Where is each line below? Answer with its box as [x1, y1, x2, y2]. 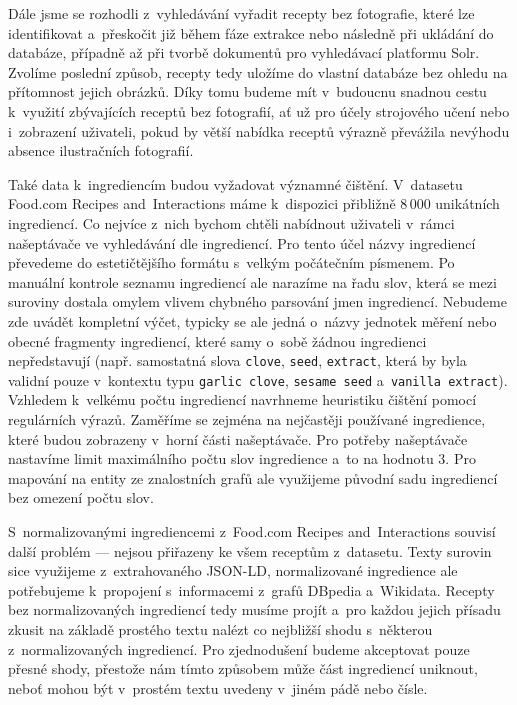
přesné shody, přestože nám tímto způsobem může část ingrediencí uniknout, [8, 658, 478, 679]
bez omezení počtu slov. [8, 487, 154, 508]
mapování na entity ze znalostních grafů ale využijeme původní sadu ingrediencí [8, 467, 498, 488]
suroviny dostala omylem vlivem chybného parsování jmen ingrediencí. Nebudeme [8, 291, 507, 312]
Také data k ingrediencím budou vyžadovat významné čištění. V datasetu [8, 173, 463, 194]
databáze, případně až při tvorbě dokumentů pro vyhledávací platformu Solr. [8, 42, 480, 63]
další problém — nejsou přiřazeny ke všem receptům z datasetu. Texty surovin [8, 540, 492, 561]
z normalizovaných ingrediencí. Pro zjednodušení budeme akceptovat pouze [8, 638, 470, 659]
